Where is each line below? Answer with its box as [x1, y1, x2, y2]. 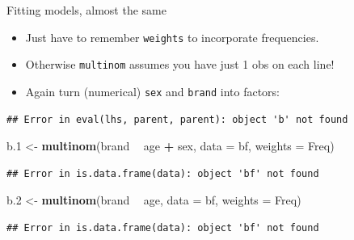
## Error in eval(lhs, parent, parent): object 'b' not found [6, 113, 348, 125]
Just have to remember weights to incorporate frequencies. [25, 28, 319, 45]
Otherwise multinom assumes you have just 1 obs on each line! [25, 56, 335, 73]
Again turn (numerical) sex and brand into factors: [25, 82, 280, 99]
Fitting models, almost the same [6, 2, 166, 18]
